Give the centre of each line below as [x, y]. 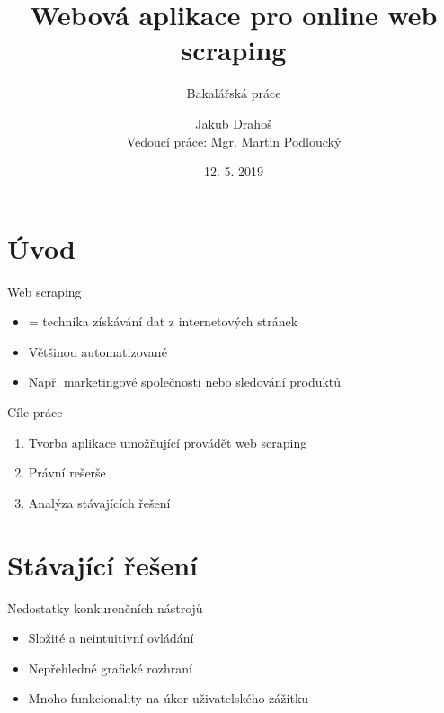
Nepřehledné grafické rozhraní [110, 668]
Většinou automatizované [98, 351]
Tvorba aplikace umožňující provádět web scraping [168, 442]
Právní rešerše [67, 472]
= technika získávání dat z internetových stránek [163, 321]
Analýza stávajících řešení [99, 502]
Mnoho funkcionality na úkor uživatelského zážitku [169, 698]
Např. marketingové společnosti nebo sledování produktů [185, 382]
